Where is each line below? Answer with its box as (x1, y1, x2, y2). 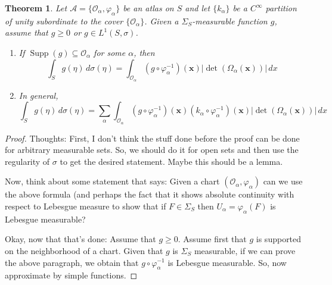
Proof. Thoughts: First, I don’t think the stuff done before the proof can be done (5, 131, 300, 144)
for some (94, 46, 126, 58)
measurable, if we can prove (194, 244, 296, 256)
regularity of (5, 155, 50, 167)
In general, (18, 89, 58, 101)
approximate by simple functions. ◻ (5, 269, 138, 281)
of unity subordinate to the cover (5, 14, 123, 27)
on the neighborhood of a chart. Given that (5, 244, 163, 256)
